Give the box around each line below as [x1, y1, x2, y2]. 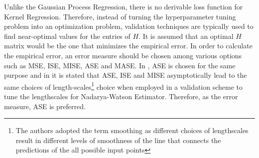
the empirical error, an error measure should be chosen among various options [4, 50, 242, 60]
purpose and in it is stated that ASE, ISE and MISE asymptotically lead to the [4, 70, 247, 80]
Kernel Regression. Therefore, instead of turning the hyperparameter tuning [4, 11, 236, 21]
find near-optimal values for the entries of [4, 30, 130, 41]
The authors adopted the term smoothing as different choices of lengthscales [15, 125, 249, 136]
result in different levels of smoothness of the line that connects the [15, 135, 221, 145]
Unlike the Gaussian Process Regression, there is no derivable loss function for [4, 1, 243, 11]
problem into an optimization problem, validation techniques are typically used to [4, 21, 254, 31]
